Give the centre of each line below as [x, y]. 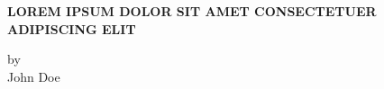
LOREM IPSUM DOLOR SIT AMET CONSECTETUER [192, 11]
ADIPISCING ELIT [72, 28]
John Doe [34, 76]
